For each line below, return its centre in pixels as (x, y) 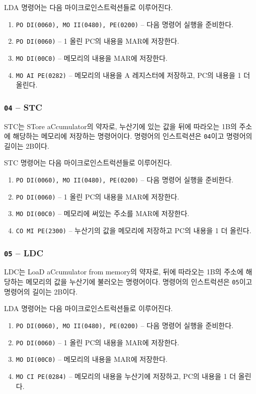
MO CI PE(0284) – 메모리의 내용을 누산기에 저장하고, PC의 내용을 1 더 (126, 376)
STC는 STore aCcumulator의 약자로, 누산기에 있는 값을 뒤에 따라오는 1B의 (120, 126)
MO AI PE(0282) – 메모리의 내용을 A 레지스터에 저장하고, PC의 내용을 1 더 (133, 75)
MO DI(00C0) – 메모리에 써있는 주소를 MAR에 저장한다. (103, 213)
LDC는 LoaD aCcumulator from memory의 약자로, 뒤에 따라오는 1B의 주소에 (124, 272)
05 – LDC (24, 253)
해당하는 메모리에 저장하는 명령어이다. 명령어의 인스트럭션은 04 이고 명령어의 (133, 136)
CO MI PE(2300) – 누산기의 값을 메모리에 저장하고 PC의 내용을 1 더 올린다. (134, 230)
